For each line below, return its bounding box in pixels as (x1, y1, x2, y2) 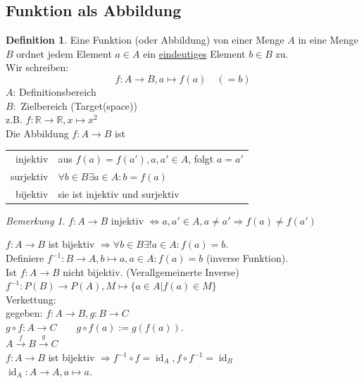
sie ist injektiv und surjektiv (58, 186, 180, 201)
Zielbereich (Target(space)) (20, 98, 137, 113)
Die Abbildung (6, 125, 69, 140)
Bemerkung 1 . (6, 213, 65, 227)
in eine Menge (298, 32, 358, 47)
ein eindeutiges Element (143, 46, 246, 61)
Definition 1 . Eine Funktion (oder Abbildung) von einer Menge (6, 32, 284, 47)
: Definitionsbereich (13, 84, 96, 99)
